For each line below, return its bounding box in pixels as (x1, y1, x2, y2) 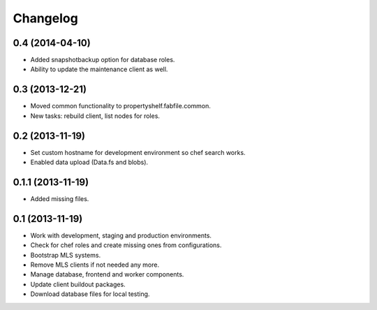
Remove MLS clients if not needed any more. (30, 260, 160, 269)
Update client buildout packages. (30, 280, 126, 288)
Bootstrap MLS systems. (30, 251, 101, 259)
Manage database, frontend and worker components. (30, 270, 184, 279)
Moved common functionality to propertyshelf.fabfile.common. (30, 102, 211, 110)
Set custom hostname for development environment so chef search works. (30, 148, 246, 156)
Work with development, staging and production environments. (30, 231, 212, 239)
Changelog (13, 10, 78, 26)
